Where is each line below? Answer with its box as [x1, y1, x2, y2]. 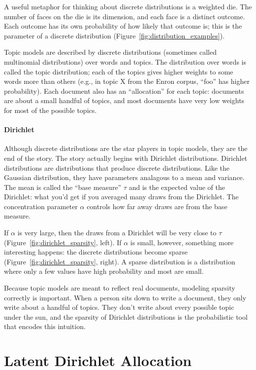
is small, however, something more [130, 237, 234, 247]
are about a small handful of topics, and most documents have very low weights [4, 95, 245, 106]
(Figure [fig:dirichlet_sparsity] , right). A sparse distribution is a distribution [4, 256, 235, 266]
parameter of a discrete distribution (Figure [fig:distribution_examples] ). [4, 30, 225, 40]
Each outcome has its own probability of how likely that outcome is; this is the [4, 21, 242, 31]
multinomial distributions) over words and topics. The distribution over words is [4, 56, 246, 67]
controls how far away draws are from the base [87, 201, 227, 211]
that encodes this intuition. [4, 321, 86, 332]
